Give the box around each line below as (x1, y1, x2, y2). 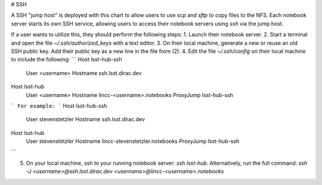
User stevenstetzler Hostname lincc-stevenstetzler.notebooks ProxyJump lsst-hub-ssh (26, 137, 240, 145)
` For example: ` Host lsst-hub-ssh (11, 102, 107, 109)
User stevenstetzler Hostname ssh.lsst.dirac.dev (26, 116, 145, 123)
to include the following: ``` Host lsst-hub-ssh (11, 56, 122, 63)
